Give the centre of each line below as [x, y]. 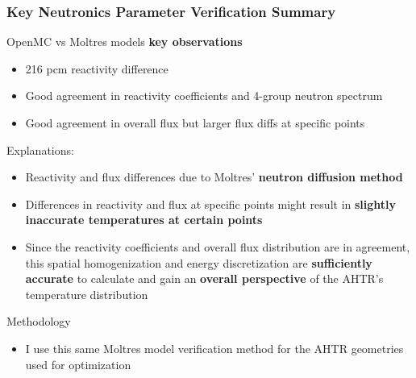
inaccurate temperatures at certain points [144, 220]
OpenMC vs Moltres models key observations [125, 42]
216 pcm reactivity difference [97, 68]
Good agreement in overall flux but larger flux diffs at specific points [195, 123]
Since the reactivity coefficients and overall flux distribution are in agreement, [218, 246]
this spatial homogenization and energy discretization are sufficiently [199, 262]
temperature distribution [87, 294]
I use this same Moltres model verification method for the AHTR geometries [214, 348]
